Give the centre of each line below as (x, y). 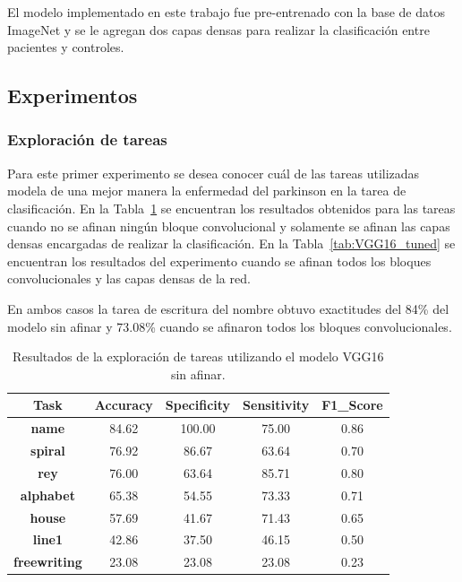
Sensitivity (276, 405)
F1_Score (352, 405)
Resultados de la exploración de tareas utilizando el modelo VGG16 (198, 356)
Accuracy (124, 405)
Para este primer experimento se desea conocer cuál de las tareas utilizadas (214, 173)
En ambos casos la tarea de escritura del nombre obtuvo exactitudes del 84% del (228, 308)
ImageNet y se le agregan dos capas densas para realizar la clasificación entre (218, 29)
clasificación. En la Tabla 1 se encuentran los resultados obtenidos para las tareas (231, 208)
